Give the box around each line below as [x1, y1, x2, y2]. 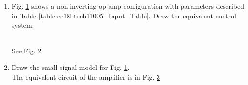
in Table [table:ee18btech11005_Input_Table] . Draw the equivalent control [11, 10, 237, 20]
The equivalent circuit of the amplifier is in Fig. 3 [11, 71, 160, 82]
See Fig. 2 [11, 46, 42, 56]
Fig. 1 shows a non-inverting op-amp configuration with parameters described [11, 1, 244, 11]
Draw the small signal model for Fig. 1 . [11, 62, 130, 72]
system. [11, 20, 34, 30]
